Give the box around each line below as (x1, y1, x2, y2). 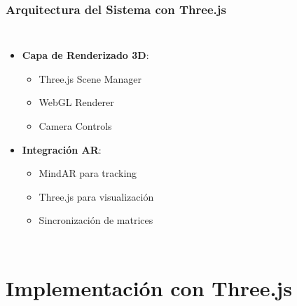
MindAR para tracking (39, 166, 137, 180)
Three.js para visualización (39, 189, 154, 204)
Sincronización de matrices (39, 213, 153, 227)
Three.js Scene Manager (39, 71, 141, 86)
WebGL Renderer (39, 95, 114, 109)
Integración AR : (22, 142, 102, 157)
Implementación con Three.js (6, 274, 292, 302)
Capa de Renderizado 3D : (22, 48, 149, 62)
